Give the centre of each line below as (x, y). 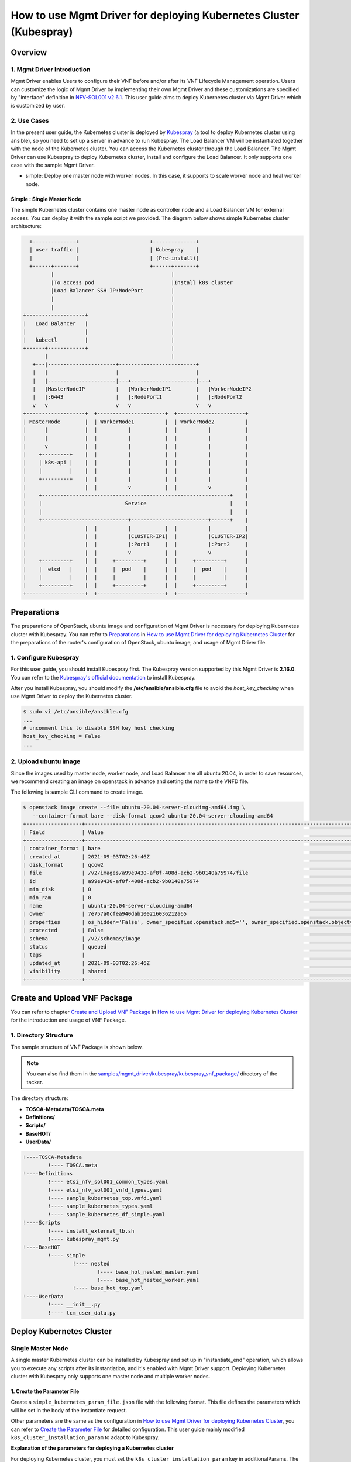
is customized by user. (38, 106)
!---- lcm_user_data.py (82, 1313)
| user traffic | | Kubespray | (114, 250)
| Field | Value (63, 832)
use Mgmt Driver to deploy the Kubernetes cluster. (72, 696)
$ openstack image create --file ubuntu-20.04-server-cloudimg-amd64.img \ (134, 808)
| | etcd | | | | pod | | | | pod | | (136, 569)
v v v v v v (122, 405)
